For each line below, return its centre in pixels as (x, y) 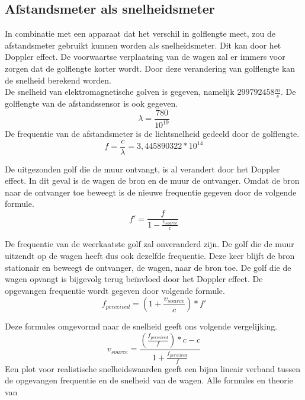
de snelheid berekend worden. (58, 80)
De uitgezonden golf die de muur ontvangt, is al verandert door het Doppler (142, 169)
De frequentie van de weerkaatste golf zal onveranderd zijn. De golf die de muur (150, 244)
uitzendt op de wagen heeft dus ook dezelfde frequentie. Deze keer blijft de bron (150, 256)
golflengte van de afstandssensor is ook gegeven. (91, 103)
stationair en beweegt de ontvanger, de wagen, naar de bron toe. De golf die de (148, 267)
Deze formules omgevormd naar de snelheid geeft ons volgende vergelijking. (141, 326)
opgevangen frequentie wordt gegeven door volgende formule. (115, 290)
